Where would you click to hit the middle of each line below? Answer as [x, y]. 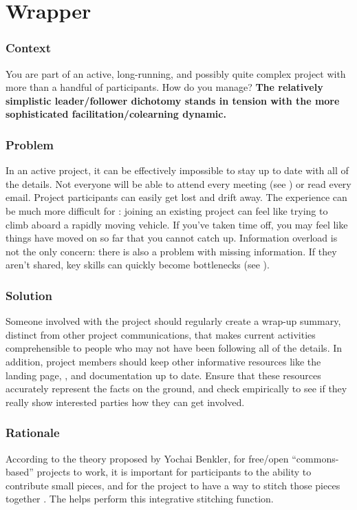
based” [20, 472]
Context [29, 48]
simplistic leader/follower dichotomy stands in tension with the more [173, 100]
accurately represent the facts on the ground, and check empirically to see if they [176, 389]
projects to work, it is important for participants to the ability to [174, 472]
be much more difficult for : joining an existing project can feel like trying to [167, 210]
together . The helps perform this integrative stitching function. [140, 499]
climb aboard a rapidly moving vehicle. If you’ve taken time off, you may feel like [177, 224]
